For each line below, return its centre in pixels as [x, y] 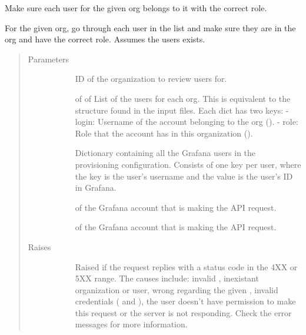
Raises [39, 246]
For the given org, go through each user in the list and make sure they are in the [150, 27]
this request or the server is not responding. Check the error [183, 312]
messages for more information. [131, 324]
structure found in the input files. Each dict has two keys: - [182, 110]
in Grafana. [96, 188]
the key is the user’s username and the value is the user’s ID [184, 176]
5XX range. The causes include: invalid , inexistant [167, 278]
